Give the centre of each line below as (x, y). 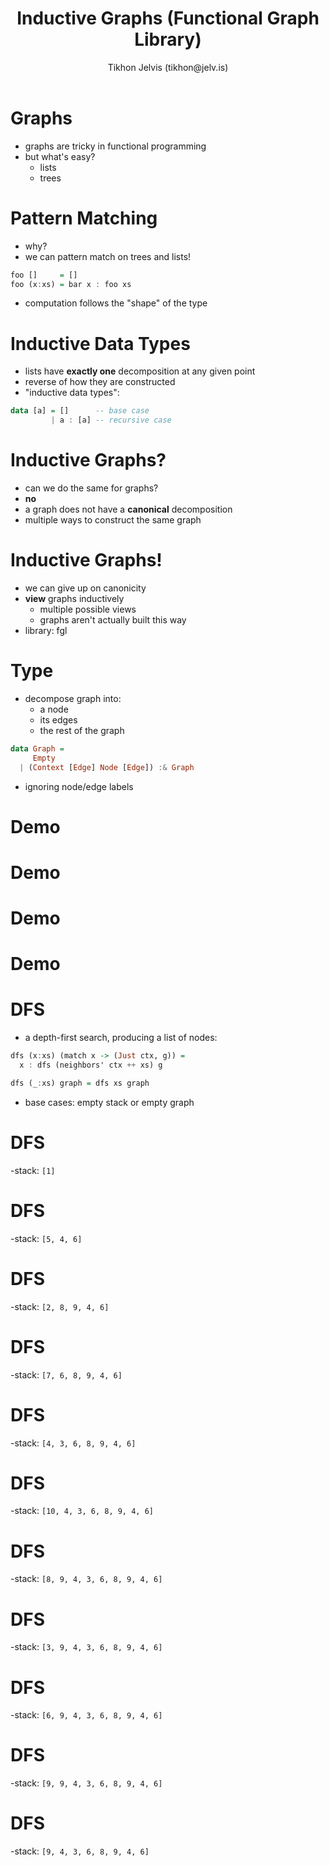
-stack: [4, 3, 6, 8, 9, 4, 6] (73, 1443)
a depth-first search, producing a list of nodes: (121, 1038)
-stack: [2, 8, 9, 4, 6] (60, 1306)
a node (54, 709)
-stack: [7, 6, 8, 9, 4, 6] (66, 1374)
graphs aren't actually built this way (113, 619)
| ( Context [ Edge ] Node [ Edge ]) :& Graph (107, 767)
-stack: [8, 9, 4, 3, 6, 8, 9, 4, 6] (86, 1579)
